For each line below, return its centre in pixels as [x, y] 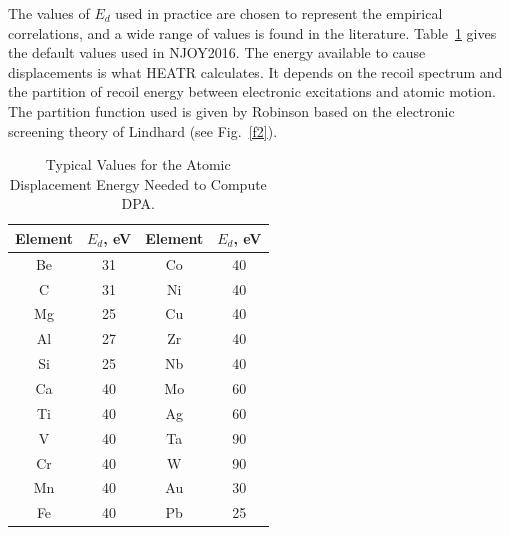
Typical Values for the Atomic [138, 164]
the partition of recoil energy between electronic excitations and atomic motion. [252, 91]
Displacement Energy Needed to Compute [138, 183]
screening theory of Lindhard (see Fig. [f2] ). [143, 130]
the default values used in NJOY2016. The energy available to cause [217, 52]
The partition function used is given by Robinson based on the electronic [231, 110]
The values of [49, 13]
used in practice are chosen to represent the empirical [279, 13]
